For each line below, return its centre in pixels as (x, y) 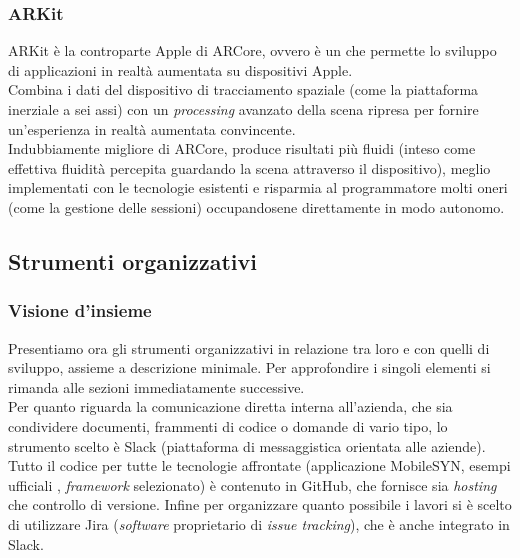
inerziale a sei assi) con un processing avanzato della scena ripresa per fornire (243, 109)
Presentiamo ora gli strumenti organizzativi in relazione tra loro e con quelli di (249, 347)
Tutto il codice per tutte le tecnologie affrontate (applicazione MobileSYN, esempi (259, 465)
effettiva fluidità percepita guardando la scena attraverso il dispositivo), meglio (249, 167)
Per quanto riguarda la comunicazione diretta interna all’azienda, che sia (230, 406)
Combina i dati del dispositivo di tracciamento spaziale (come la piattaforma (243, 89)
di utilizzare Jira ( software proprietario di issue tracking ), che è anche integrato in (259, 523)
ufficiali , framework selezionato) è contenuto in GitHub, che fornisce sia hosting (252, 484)
